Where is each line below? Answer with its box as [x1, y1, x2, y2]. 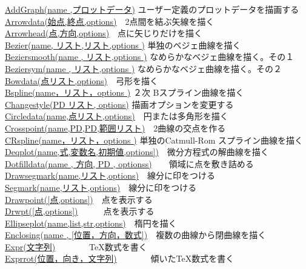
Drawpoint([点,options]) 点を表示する [5, 193, 153, 205]
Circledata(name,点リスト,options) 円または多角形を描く [5, 110, 228, 122]
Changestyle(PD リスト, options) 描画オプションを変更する [5, 98, 234, 110]
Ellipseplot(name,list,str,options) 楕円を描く [5, 216, 177, 229]
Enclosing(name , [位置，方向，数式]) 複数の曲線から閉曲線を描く [5, 228, 267, 241]
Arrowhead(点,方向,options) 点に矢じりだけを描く [5, 27, 203, 39]
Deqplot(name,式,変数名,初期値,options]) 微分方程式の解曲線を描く [5, 145, 269, 158]
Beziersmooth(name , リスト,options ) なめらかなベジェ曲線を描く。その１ [5, 50, 294, 63]
